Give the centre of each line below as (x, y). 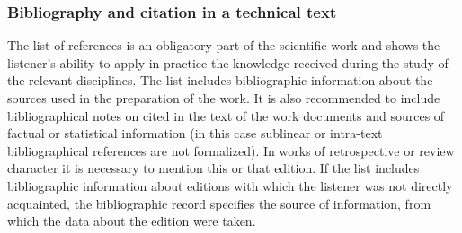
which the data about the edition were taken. (132, 221)
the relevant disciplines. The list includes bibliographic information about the (220, 80)
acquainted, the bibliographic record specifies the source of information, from (219, 203)
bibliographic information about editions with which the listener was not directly (230, 185)
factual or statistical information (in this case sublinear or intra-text (195, 133)
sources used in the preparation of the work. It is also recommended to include (224, 98)
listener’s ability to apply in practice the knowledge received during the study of (228, 62)
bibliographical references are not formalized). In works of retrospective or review (231, 150)
